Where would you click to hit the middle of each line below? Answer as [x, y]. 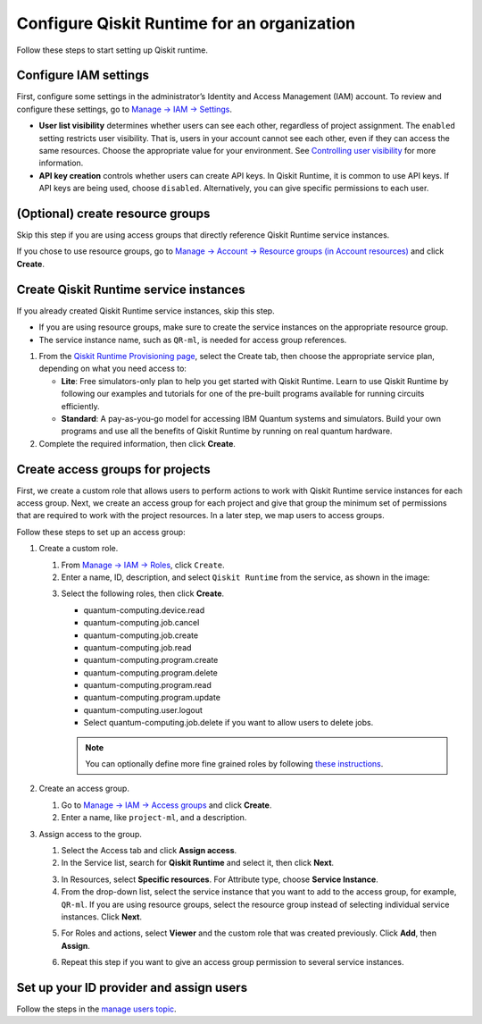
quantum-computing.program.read [147, 685]
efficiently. [80, 406]
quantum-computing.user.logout [143, 709]
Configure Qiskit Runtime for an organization [186, 23]
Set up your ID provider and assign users [132, 987]
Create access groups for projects [113, 469]
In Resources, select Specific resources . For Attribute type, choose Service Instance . [220, 879]
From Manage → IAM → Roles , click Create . [143, 565]
